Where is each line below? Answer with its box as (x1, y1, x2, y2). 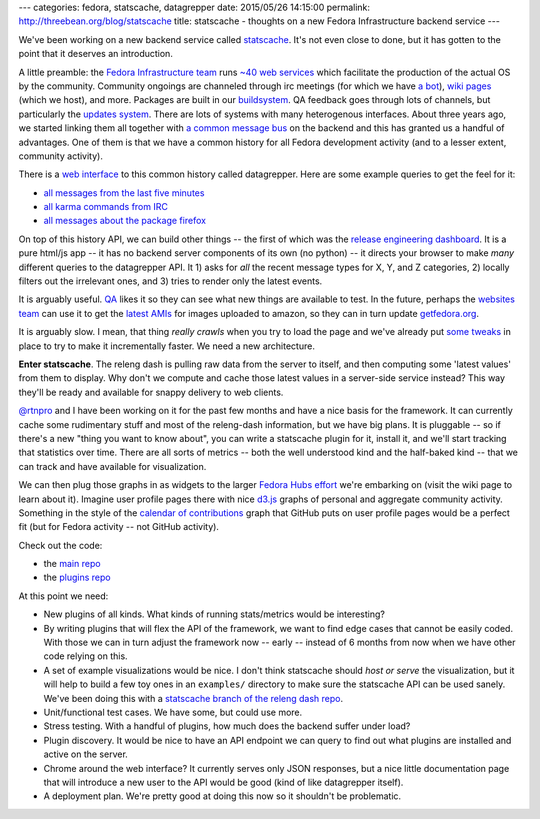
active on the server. (43, 748, 129, 760)
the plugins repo (43, 571, 111, 584)
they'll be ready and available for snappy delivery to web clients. (18, 386, 284, 398)
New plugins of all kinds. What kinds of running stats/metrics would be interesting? (43, 608, 385, 620)
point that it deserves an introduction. (18, 48, 174, 60)
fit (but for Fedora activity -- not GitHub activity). (18, 521, 220, 533)
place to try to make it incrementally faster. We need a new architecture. (18, 340, 315, 352)
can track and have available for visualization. (18, 460, 207, 472)
